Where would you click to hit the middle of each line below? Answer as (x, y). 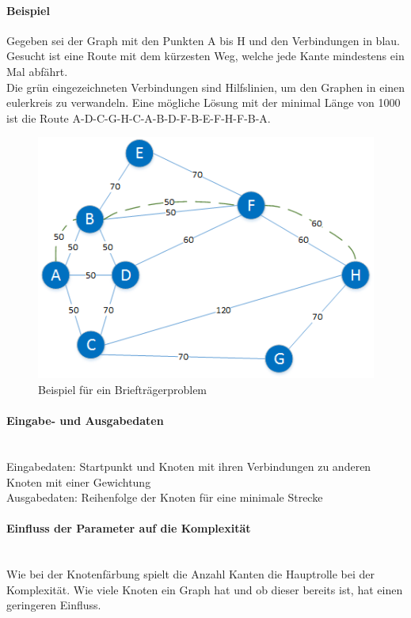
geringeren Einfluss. (54, 605)
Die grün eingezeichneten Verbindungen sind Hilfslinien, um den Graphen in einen (206, 87)
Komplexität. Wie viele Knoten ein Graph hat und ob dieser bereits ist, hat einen (205, 589)
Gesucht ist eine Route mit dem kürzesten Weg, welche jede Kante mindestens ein (205, 56)
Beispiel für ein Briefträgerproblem (123, 390)
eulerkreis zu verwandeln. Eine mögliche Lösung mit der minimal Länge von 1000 (204, 102)
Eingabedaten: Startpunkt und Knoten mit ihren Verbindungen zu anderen (189, 466)
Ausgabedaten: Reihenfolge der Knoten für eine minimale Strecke (165, 497)
